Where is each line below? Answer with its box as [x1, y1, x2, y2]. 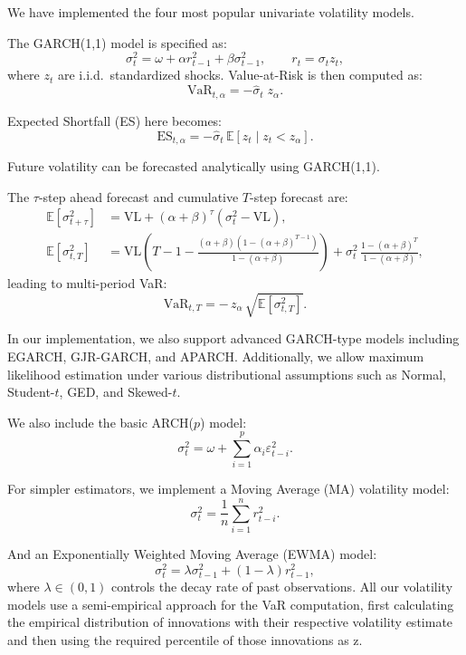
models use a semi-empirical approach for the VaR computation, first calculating [7, 594, 454, 613]
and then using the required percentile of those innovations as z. [7, 630, 363, 649]
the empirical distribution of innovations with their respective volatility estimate [7, 612, 453, 631]
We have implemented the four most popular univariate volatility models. [7, 3, 414, 21]
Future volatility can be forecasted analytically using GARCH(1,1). [7, 156, 380, 175]
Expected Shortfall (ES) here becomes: [7, 111, 223, 130]
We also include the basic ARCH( [7, 412, 195, 431]
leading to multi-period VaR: [7, 274, 167, 293]
